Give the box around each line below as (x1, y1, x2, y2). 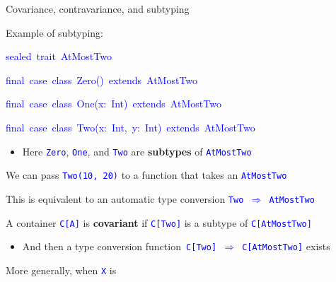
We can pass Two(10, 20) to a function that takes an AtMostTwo (6, 168, 287, 182)
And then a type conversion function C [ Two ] (22, 239, 217, 254)
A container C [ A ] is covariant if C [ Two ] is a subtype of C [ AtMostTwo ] (6, 215, 312, 230)
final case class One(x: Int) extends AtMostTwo (6, 96, 221, 111)
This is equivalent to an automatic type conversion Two (6, 191, 244, 206)
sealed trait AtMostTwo (6, 49, 112, 64)
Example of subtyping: (6, 25, 103, 40)
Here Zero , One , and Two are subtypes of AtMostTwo (22, 143, 252, 158)
